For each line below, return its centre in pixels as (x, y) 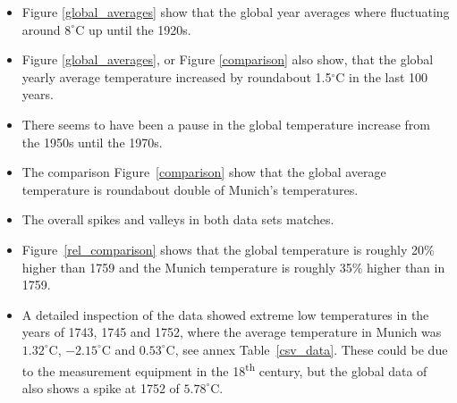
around (41, 29)
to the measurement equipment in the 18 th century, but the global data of (224, 369)
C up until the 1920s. (133, 29)
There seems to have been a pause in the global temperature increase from (226, 124)
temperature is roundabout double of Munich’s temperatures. (190, 189)
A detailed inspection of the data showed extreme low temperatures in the (225, 314)
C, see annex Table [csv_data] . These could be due (307, 349)
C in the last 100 (382, 76)
